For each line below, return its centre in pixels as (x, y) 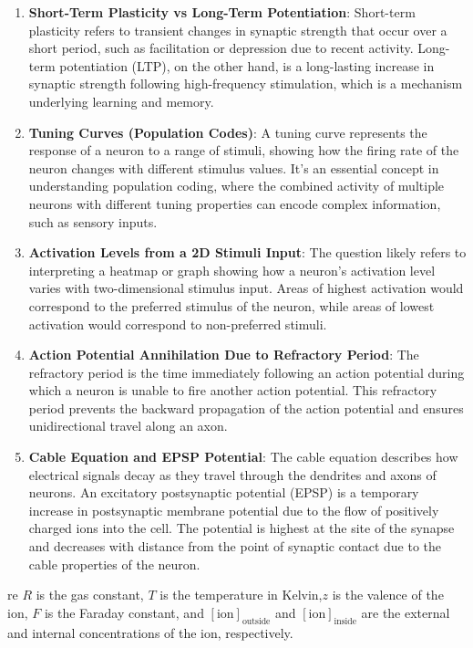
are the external (406, 612)
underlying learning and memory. (121, 101)
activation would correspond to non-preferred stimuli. (178, 324)
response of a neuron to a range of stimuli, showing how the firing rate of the (244, 150)
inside (345, 621)
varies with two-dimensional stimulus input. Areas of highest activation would (246, 288)
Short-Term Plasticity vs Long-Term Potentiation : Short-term (222, 12)
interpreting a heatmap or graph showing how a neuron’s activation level (232, 270)
